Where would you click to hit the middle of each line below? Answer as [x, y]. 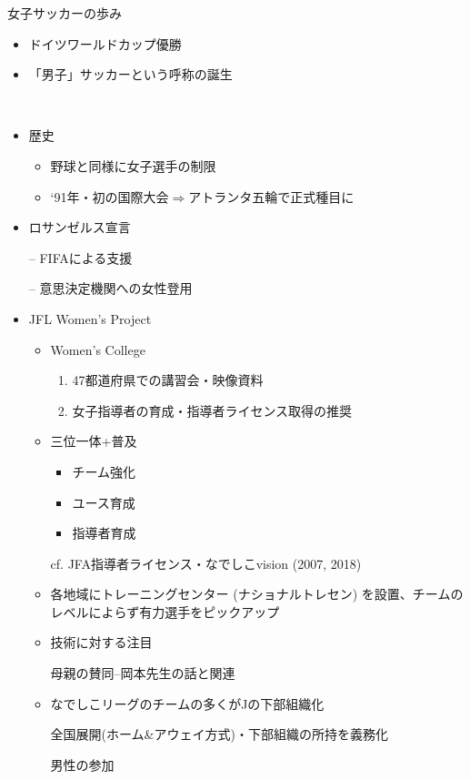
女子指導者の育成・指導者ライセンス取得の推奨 [212, 410]
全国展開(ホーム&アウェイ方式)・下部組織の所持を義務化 [219, 734]
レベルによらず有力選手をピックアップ [165, 611]
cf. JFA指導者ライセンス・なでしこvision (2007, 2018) [206, 563]
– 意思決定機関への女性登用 [110, 288]
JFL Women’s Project [90, 318]
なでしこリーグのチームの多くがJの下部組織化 [187, 703]
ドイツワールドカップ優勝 [105, 43]
